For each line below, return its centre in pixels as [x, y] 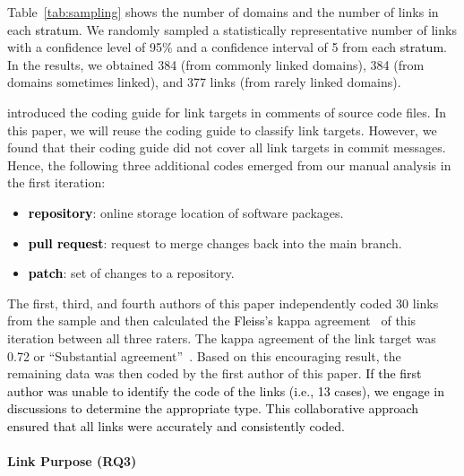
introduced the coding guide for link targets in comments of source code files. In [227, 112]
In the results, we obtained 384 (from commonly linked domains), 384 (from [216, 64]
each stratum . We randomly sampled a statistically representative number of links [232, 29]
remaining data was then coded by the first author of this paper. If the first [215, 373]
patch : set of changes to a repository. [131, 273]
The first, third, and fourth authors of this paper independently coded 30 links [223, 303]
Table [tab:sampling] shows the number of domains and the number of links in [223, 12]
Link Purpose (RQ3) [72, 461]
